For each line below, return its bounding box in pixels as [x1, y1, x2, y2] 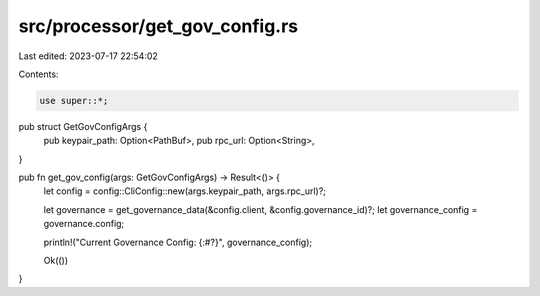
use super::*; [39, 95, 109, 106]
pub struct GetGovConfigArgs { [18, 120, 148, 132]
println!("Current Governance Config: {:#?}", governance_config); [43, 236, 313, 248]
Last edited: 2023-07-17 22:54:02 [18, 50, 159, 62]
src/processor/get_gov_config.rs [18, 15, 299, 37]
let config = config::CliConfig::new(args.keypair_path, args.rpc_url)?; [43, 185, 327, 197]
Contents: [18, 68, 59, 80]
